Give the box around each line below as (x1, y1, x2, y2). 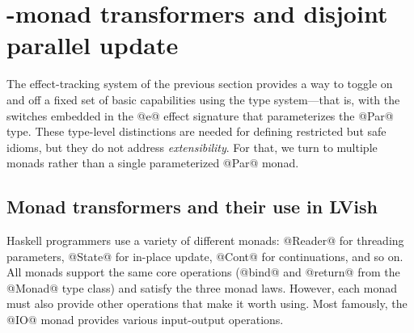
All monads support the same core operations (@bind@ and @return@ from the (6, 263, 400, 280)
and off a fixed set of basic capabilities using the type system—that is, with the (6, 91, 400, 107)
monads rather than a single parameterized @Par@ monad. (6, 154, 299, 171)
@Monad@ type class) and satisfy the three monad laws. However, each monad (6, 279, 398, 296)
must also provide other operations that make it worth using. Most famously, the (6, 295, 408, 312)
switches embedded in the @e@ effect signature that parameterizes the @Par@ (6, 107, 394, 124)
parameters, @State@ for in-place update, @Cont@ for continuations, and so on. (6, 247, 403, 264)
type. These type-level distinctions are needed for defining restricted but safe (6, 123, 387, 140)
